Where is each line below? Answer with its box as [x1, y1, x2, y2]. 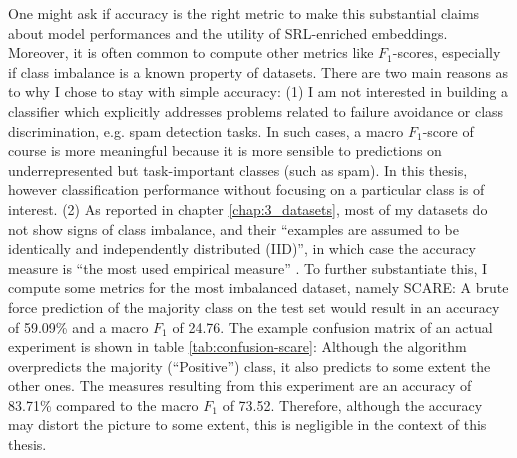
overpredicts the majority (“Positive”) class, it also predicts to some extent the [8, 355, 491, 376]
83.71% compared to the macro [8, 394, 199, 415]
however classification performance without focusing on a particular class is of [8, 179, 485, 200]
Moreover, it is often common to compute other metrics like [8, 42, 374, 63]
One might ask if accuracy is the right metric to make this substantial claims [8, 3, 480, 23]
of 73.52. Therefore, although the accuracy [222, 394, 483, 415]
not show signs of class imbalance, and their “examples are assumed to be [8, 218, 459, 239]
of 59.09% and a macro [8, 316, 149, 337]
